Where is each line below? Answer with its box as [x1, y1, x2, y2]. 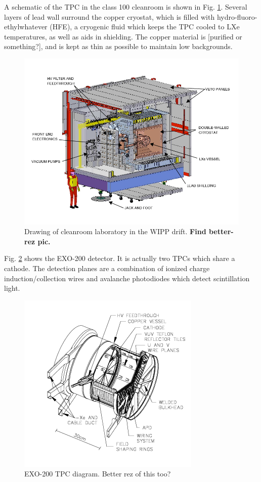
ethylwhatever [4, 21, 48, 32]
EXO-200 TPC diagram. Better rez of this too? [24, 468, 171, 479]
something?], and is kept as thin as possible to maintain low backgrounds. [4, 41, 233, 52]
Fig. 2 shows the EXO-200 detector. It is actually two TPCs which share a [4, 253, 235, 264]
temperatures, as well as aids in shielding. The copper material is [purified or [4, 31, 242, 41]
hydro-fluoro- [216, 11, 257, 22]
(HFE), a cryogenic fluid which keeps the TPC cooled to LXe [50, 21, 240, 32]
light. [4, 283, 20, 293]
